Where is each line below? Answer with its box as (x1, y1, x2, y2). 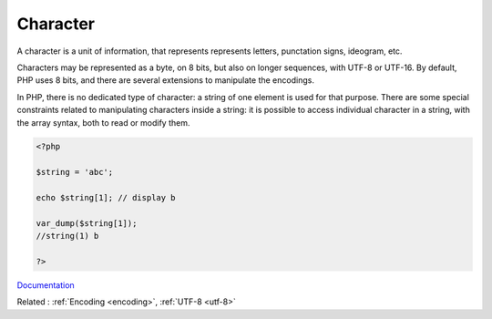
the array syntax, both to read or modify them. (16, 117, 190, 128)
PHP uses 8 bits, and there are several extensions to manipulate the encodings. (16, 75, 314, 86)
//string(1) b (36, 231, 99, 242)
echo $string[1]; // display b (36, 192, 177, 203)
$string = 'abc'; (36, 167, 114, 178)
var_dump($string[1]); (36, 218, 138, 228)
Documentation (16, 279, 75, 291)
